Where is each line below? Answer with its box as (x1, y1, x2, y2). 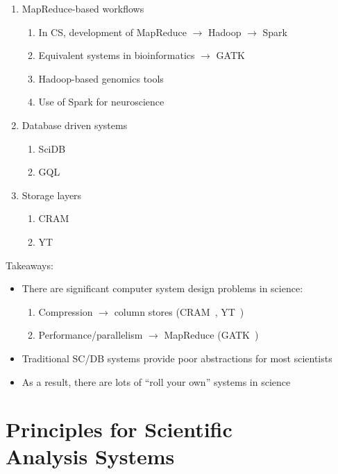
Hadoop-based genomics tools (38, 71, 164, 85)
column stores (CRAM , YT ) (114, 304, 244, 319)
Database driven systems (22, 117, 128, 132)
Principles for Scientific (6, 415, 233, 443)
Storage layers (22, 187, 82, 202)
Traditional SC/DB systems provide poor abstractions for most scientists (22, 350, 332, 365)
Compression (38, 304, 93, 319)
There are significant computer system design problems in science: (22, 281, 303, 296)
